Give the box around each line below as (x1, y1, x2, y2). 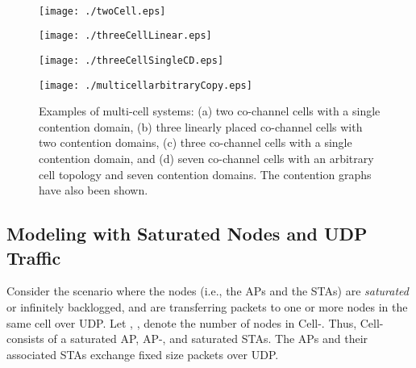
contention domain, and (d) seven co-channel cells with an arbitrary (39, 150, 374, 166)
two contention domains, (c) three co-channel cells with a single (39, 134, 352, 151)
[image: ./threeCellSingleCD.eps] (39, 54, 224, 66)
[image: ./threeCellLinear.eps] (39, 30, 212, 42)
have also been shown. (39, 182, 148, 199)
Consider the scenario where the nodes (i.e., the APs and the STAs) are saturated (6, 282, 409, 299)
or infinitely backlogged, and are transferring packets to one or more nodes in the (6, 298, 408, 315)
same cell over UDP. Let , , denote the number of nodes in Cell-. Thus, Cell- (6, 314, 384, 331)
